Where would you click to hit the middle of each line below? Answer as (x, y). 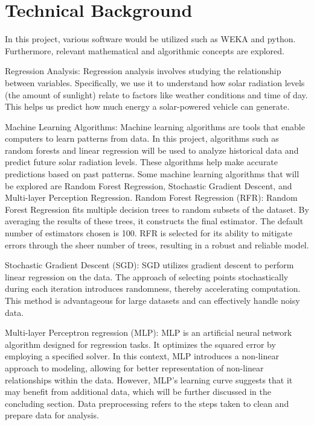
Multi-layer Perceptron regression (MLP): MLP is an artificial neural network (149, 332)
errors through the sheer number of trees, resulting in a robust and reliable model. (157, 244)
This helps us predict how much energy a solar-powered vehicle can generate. (147, 106)
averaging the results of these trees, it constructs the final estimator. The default (154, 221)
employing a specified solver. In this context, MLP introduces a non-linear (142, 356)
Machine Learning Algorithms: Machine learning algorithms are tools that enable (155, 126)
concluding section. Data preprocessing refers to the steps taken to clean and (147, 403)
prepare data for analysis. (52, 415)
